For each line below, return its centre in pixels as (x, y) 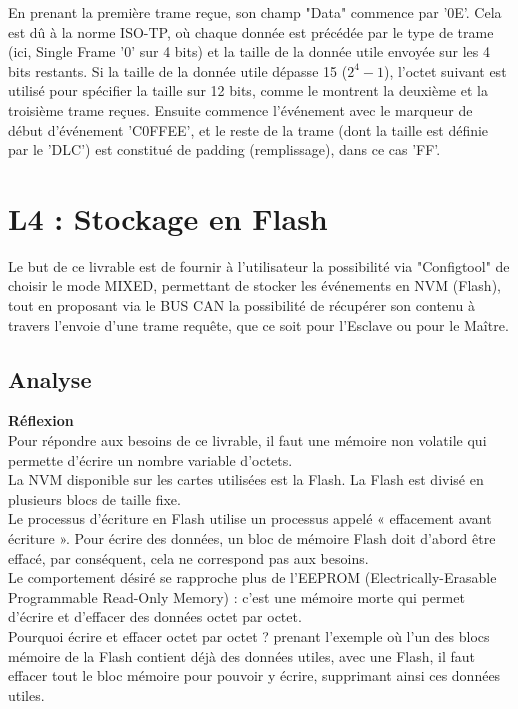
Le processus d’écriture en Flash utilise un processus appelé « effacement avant (250, 518)
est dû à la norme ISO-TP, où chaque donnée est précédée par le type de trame (251, 31)
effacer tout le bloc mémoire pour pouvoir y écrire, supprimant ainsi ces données (254, 675)
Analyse (50, 378)
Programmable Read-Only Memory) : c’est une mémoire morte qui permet (236, 596)
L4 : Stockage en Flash (168, 217)
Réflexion (41, 420)
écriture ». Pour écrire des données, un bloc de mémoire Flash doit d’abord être (252, 538)
